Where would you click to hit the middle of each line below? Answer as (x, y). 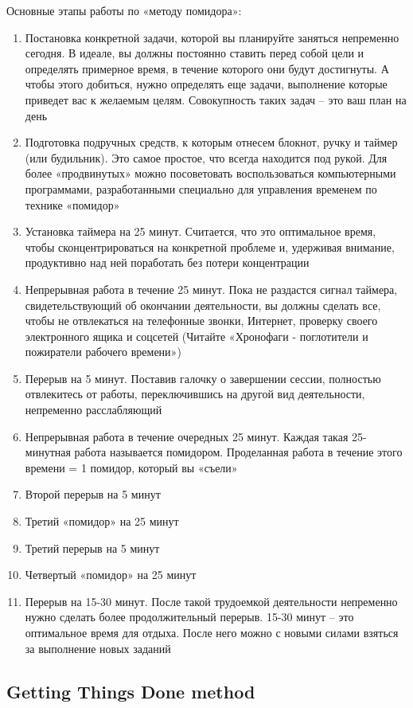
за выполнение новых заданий (98, 648)
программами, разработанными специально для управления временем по (201, 188)
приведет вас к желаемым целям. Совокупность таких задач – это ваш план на (216, 99)
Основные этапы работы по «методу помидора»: (124, 10)
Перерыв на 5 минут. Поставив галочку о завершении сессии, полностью (203, 378)
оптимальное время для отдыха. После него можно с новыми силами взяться (212, 632)
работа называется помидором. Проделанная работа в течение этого (238, 452)
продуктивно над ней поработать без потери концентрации (167, 262)
